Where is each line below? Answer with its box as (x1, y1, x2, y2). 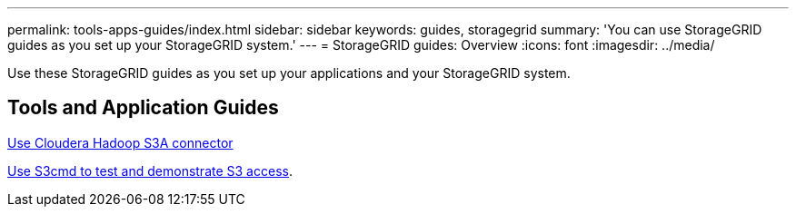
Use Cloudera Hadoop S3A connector (7, 134, 234, 151)
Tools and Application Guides (7, 96, 279, 120)
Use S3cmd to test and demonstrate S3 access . (7, 162, 293, 179)
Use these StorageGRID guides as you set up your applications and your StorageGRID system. (7, 65, 571, 81)
